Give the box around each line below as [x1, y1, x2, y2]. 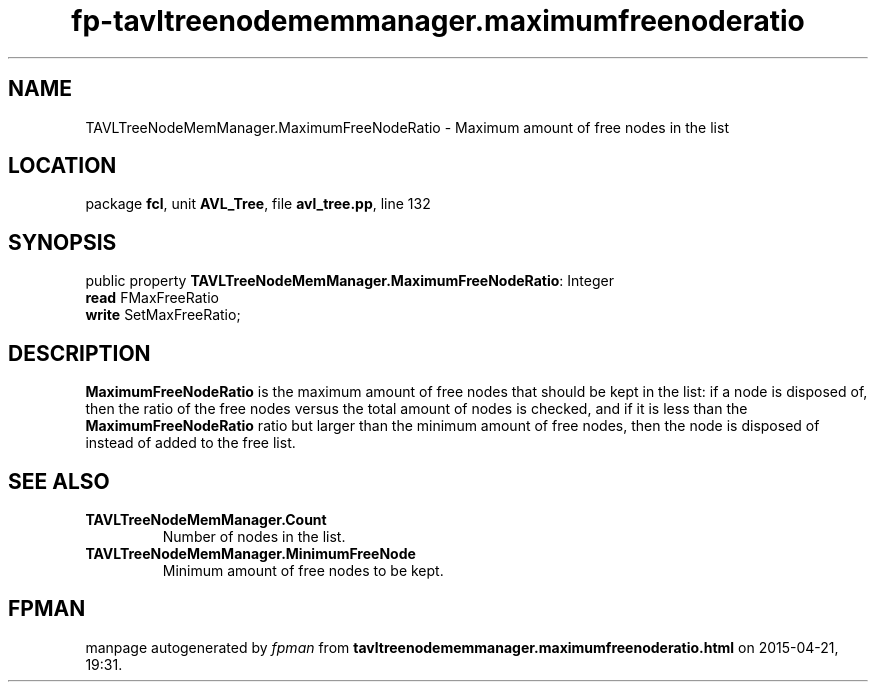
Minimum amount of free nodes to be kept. [162, 561, 444, 579]
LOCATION [8, 153, 117, 179]
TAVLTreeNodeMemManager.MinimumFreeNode [85, 544, 416, 562]
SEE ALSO [8, 468, 110, 494]
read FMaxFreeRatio [85, 289, 219, 307]
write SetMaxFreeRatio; [85, 306, 241, 324]
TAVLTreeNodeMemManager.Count [85, 510, 327, 528]
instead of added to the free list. [85, 434, 296, 452]
